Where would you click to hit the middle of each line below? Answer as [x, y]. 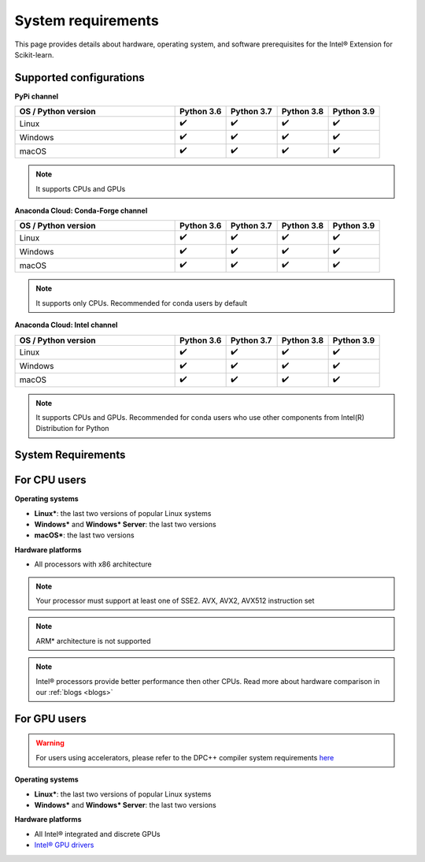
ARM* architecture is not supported [93, 641]
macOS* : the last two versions [84, 535]
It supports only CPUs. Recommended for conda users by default [142, 303]
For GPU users [50, 718]
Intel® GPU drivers [64, 845]
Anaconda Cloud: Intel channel [66, 325]
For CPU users [50, 480]
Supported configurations [79, 78]
